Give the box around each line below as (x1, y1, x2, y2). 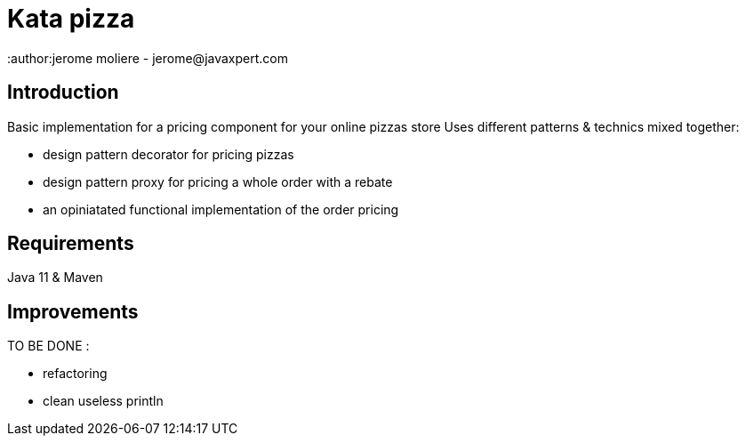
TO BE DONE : (7, 338, 90, 354)
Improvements (7, 300, 139, 323)
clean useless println (43, 393, 164, 409)
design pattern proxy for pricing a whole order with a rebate (43, 173, 393, 189)
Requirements (7, 232, 134, 255)
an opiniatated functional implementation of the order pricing (43, 201, 399, 217)
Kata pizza (7, 4, 135, 34)
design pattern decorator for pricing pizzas (43, 146, 294, 162)
